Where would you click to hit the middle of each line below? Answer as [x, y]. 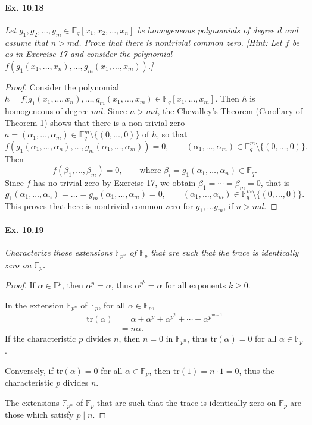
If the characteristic [40, 338]
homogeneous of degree [47, 111]
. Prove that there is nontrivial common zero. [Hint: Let [180, 42]
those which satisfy [39, 415]
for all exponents [196, 285]
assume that [26, 42]
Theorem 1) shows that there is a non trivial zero [95, 122]
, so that [172, 134]
